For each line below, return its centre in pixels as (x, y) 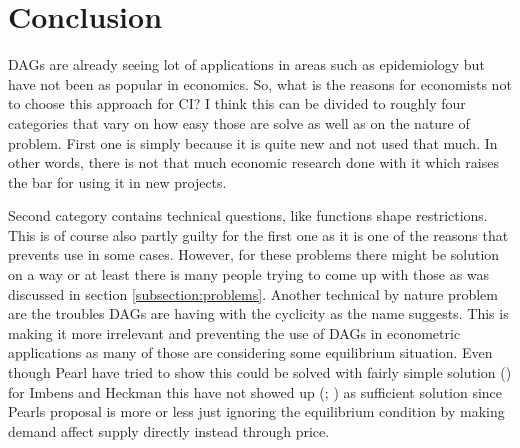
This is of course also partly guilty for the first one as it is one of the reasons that (258, 234)
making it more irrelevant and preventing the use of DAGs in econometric (234, 332)
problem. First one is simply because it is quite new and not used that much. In (253, 142)
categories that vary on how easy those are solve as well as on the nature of (239, 122)
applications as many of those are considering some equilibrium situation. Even (250, 352)
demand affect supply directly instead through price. (169, 430)
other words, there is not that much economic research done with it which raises (253, 162)
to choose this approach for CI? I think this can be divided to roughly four (237, 103)
